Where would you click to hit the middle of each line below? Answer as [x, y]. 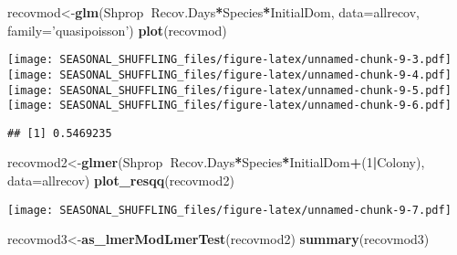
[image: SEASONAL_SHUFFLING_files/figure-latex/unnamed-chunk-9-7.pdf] [229, 210]
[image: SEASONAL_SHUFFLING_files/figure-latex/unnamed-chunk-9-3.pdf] [229, 60]
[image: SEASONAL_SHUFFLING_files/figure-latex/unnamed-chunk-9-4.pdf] [229, 74]
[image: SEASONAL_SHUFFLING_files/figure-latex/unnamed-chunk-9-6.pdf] [229, 106]
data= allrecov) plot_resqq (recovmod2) [121, 181]
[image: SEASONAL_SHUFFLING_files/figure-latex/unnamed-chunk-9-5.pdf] [229, 90]
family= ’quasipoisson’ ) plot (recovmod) [117, 30]
